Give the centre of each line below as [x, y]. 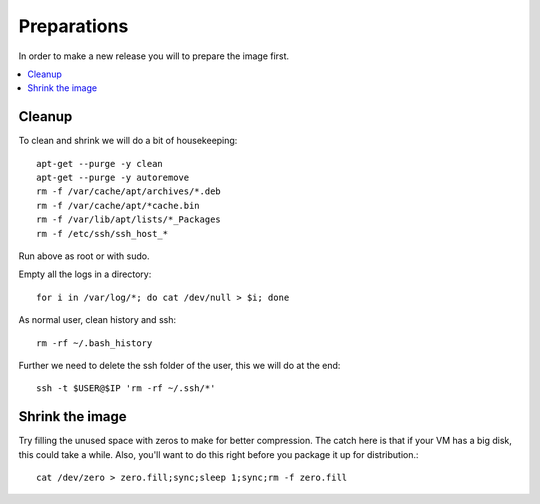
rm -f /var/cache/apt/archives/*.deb [129, 191]
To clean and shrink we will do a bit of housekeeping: [128, 141]
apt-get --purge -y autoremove [113, 178]
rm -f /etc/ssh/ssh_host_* [102, 233]
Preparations [73, 26]
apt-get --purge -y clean [100, 163]
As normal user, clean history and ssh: [97, 320]
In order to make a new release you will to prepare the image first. [154, 56]
